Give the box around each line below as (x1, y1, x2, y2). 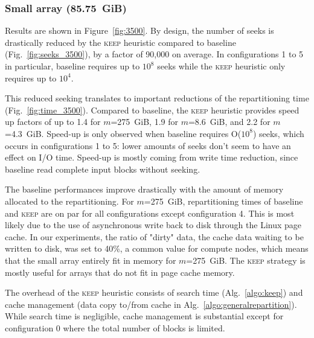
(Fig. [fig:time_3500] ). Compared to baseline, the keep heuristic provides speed (5, 103, 300, 116)
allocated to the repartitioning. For (5, 194, 134, 207)
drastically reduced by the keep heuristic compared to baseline (5, 36, 236, 48)
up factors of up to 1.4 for (5, 115, 101, 128)
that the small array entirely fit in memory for (5, 253, 176, 266)
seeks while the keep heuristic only (157, 60, 286, 72)
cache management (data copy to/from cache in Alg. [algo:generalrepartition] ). (5, 298, 297, 310)
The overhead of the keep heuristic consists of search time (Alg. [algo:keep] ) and (5, 286, 303, 299)
